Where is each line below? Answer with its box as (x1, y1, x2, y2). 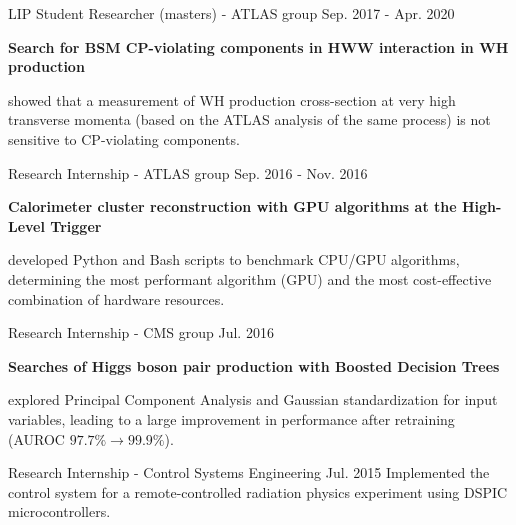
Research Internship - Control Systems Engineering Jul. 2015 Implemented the (8, 462, 490, 483)
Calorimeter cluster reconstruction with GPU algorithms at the (8, 196, 457, 217)
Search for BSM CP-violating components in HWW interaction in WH (8, 36, 509, 57)
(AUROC (8, 428, 65, 449)
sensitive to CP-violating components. (8, 128, 240, 149)
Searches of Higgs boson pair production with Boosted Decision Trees (8, 355, 500, 376)
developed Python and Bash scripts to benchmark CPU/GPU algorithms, (8, 249, 460, 270)
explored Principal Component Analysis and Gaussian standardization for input (8, 389, 498, 410)
